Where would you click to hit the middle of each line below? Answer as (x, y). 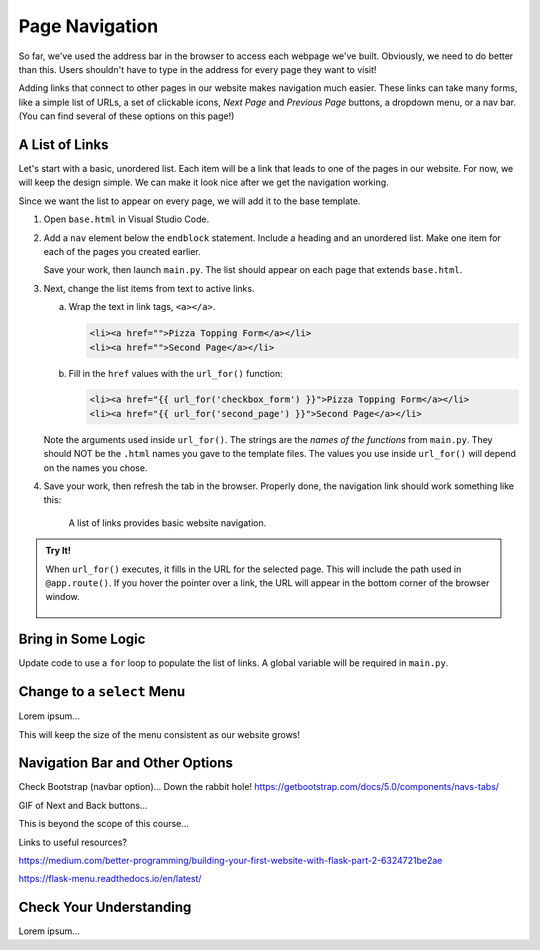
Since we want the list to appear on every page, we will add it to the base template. (189, 201)
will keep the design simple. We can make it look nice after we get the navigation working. (203, 182)
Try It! (58, 551)
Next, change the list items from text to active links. (149, 288)
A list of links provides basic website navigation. (167, 522)
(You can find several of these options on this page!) (126, 116)
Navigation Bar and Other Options (126, 763)
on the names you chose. (95, 467)
